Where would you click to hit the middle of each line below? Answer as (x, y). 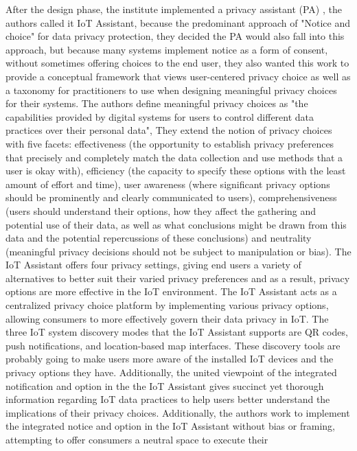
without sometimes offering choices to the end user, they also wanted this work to (177, 63)
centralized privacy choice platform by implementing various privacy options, (167, 305)
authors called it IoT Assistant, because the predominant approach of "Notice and (178, 22)
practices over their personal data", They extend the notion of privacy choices (169, 130)
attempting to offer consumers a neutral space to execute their (137, 439)
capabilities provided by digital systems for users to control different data (160, 116)
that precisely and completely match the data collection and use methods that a (174, 157)
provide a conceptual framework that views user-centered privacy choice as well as (178, 76)
